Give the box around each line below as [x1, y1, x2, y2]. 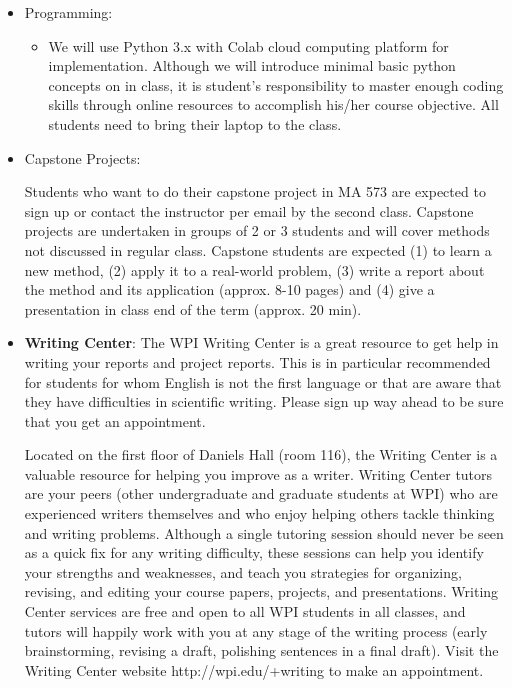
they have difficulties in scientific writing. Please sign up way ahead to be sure [24, 391, 504, 412]
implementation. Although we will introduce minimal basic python [48, 55, 456, 76]
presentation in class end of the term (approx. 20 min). [24, 298, 362, 319]
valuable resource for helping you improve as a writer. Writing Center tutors [24, 463, 493, 484]
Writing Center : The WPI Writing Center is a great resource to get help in [24, 332, 499, 353]
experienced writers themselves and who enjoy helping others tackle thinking [24, 503, 495, 524]
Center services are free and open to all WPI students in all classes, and [24, 601, 466, 622]
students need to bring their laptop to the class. [48, 113, 342, 134]
